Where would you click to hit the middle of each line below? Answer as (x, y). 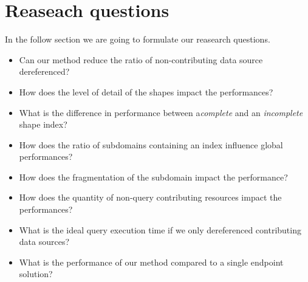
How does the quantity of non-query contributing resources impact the (150, 197)
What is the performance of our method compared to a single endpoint (151, 262)
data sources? (44, 242)
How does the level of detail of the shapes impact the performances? (146, 91)
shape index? (43, 124)
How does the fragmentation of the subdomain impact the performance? (153, 177)
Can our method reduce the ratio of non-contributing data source (141, 59)
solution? (36, 274)
